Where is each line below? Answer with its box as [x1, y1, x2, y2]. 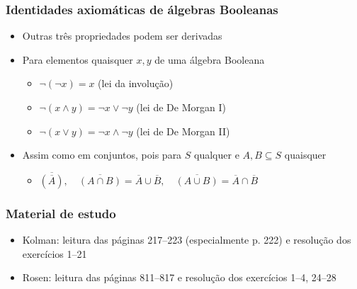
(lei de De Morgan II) [136, 123, 230, 138]
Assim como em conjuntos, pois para [22, 147, 182, 162]
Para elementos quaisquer [22, 52, 133, 67]
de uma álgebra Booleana [154, 52, 265, 67]
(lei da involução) [98, 76, 174, 91]
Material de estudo [6, 204, 116, 222]
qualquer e [194, 147, 239, 162]
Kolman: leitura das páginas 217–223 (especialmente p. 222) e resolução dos [22, 232, 351, 247]
